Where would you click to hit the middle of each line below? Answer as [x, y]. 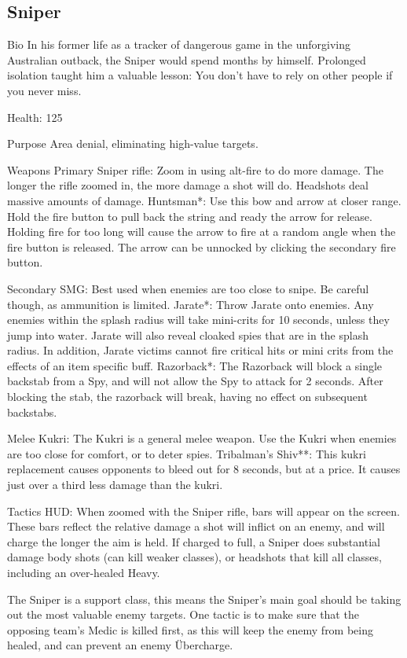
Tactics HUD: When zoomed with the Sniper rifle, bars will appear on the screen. [203, 511]
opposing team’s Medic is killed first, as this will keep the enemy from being [191, 629]
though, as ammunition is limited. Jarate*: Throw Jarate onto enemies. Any [191, 304]
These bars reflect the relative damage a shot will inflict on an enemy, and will [196, 526]
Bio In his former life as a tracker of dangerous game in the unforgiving [179, 44]
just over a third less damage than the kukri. [115, 485]
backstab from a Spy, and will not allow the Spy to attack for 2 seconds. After [195, 381]
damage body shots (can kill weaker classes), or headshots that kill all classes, [194, 557]
